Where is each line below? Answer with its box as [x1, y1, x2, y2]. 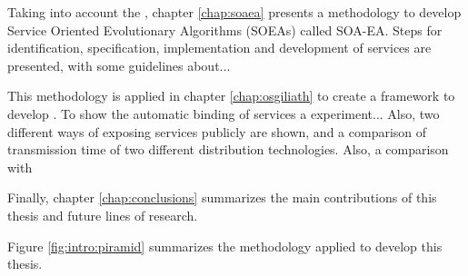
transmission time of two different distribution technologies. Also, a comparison [7, 140, 449, 159]
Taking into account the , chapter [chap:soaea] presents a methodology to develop [7, 3, 462, 21]
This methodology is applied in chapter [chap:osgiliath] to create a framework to [7, 86, 455, 105]
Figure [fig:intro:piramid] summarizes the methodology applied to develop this [7, 236, 443, 255]
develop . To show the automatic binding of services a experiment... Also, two [7, 103, 440, 123]
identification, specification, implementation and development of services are [7, 38, 432, 57]
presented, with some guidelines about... [7, 55, 231, 74]
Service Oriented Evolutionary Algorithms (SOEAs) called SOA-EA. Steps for [7, 20, 443, 39]
